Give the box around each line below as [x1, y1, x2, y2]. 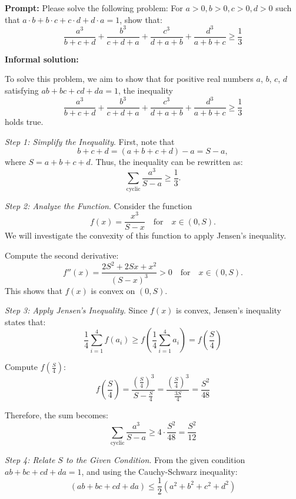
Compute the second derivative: [5, 249, 119, 262]
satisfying [5, 84, 39, 96]
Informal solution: [5, 52, 79, 65]
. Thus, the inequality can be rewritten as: [90, 156, 243, 168]
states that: [5, 315, 46, 328]
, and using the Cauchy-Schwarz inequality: [81, 465, 238, 477]
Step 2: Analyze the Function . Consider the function [5, 199, 192, 212]
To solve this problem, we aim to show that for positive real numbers [5, 72, 254, 85]
